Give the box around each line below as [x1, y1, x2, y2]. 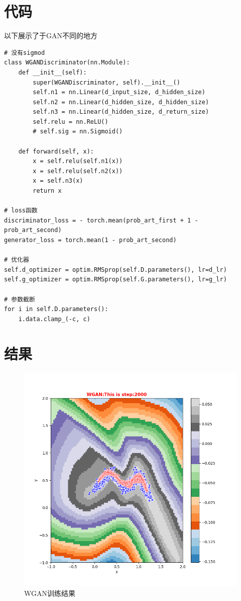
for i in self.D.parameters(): [4, 306, 108, 313]
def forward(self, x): [18, 147, 94, 155]
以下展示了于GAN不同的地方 [4, 30, 97, 41]
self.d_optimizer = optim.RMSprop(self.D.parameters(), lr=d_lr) [4, 266, 227, 273]
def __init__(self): [18, 68, 87, 76]
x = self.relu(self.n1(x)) [33, 158, 123, 165]
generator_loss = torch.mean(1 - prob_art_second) [4, 237, 177, 244]
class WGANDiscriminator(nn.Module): [4, 59, 130, 66]
